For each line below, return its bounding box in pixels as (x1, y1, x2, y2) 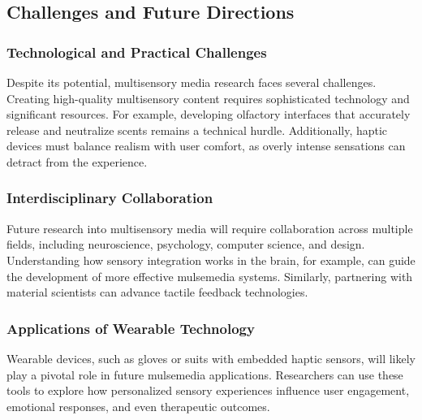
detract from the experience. (6, 153, 148, 170)
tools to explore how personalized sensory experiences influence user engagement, (6, 382, 410, 399)
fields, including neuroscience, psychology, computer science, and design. (6, 236, 365, 253)
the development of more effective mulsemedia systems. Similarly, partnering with (6, 267, 413, 284)
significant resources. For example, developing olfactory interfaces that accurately (6, 106, 411, 123)
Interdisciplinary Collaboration (6, 188, 213, 208)
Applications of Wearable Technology (6, 318, 255, 338)
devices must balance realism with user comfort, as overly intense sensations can (6, 137, 406, 154)
